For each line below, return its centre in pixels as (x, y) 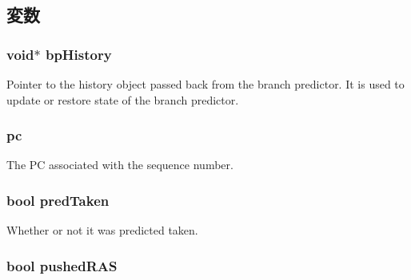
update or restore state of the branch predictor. (123, 99)
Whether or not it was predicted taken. (102, 230)
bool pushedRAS (62, 265)
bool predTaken (58, 200)
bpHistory (78, 54)
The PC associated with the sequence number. (120, 165)
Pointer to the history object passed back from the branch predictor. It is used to (205, 84)
